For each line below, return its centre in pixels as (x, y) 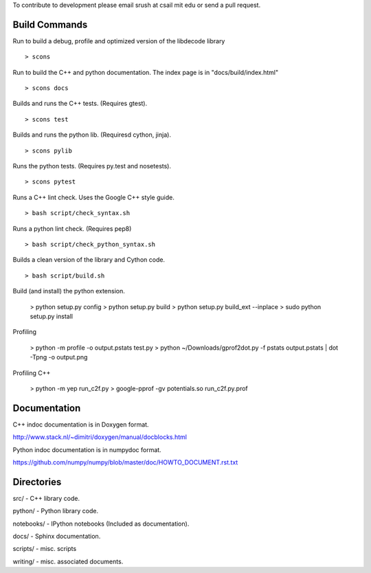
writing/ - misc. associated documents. (68, 561)
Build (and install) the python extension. (69, 291)
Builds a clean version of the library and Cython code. (89, 260)
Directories (37, 482)
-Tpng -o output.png (59, 357)
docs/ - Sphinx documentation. (57, 537)
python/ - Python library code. (56, 511)
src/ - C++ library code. (46, 498)
